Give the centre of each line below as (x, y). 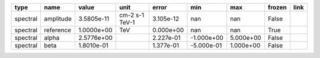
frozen (277, 7)
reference (57, 30)
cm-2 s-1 (132, 15)
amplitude (58, 19)
